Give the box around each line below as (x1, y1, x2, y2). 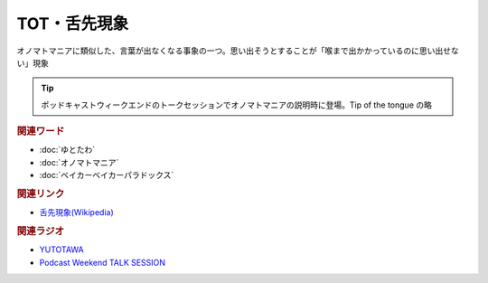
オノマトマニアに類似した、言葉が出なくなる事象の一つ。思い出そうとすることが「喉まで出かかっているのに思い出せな (16, 45, 460, 56)
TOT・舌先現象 (16, 14, 129, 33)
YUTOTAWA (39, 244, 85, 255)
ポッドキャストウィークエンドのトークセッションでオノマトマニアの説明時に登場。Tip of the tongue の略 (41, 99, 433, 110)
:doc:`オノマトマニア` (39, 156, 119, 167)
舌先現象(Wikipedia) (39, 207, 115, 218)
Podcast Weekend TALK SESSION (39, 257, 166, 268)
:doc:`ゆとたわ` (39, 145, 96, 156)
